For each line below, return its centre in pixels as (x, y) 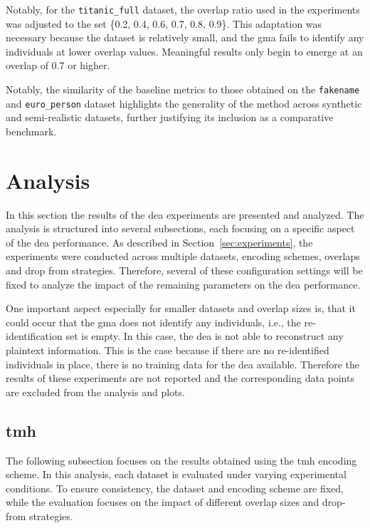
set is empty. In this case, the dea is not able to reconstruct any (205, 336)
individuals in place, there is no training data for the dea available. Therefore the (183, 364)
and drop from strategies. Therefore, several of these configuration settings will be (184, 270)
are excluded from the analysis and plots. (95, 392)
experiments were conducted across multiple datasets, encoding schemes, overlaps (183, 256)
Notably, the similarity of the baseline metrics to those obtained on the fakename (183, 89)
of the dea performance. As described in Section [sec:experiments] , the (159, 242)
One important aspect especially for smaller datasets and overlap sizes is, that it (181, 308)
